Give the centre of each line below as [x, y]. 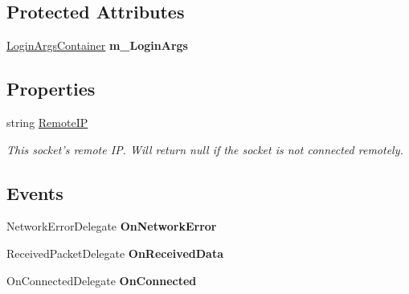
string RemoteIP [47, 122]
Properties [51, 89]
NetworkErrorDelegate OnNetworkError [112, 226]
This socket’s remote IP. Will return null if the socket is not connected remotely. [205, 149]
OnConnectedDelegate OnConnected [102, 280]
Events [35, 192]
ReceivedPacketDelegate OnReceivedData [115, 253]
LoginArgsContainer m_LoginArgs [97, 45]
